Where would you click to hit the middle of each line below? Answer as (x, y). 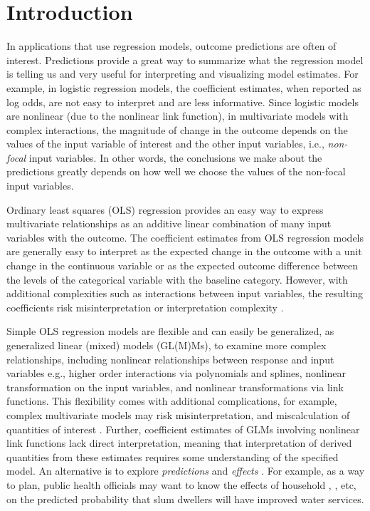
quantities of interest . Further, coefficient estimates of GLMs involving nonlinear (183, 429)
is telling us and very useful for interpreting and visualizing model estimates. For (183, 74)
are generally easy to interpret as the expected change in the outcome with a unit (184, 251)
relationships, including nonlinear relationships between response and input (170, 359)
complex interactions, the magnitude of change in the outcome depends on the (177, 129)
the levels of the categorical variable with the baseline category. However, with (177, 279)
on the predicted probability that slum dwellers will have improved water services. (185, 499)
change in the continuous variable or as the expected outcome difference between (183, 265)
